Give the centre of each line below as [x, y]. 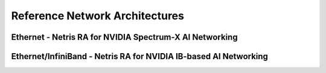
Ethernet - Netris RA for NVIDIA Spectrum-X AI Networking [124, 37]
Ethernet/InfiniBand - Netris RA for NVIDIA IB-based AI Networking [140, 56]
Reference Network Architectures [97, 16]
